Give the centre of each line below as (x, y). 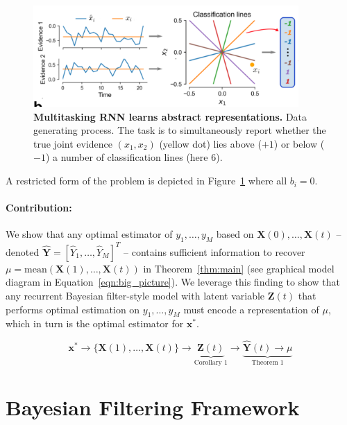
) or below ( (299, 143)
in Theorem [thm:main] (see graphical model (239, 268)
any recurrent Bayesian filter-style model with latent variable (135, 295)
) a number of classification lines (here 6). (134, 157)
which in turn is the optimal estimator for (95, 323)
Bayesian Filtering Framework (153, 407)
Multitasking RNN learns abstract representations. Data (170, 116)
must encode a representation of (251, 309)
